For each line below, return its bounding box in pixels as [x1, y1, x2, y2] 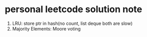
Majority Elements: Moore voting [12, 25, 81, 31]
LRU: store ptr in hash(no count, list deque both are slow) [12, 20, 133, 26]
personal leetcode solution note [5, 4, 142, 15]
